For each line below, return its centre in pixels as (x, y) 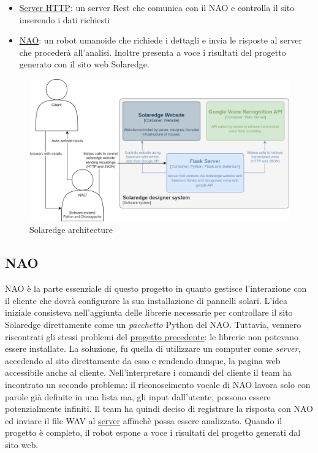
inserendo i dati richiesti (65, 19)
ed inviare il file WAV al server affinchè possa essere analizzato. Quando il (144, 420)
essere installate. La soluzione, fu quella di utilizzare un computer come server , (153, 348)
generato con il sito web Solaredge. (84, 64)
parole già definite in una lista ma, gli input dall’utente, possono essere (138, 396)
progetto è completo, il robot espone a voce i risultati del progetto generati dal (153, 432)
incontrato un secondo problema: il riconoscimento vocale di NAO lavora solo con (158, 384)
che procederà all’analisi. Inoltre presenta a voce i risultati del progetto (153, 52)
